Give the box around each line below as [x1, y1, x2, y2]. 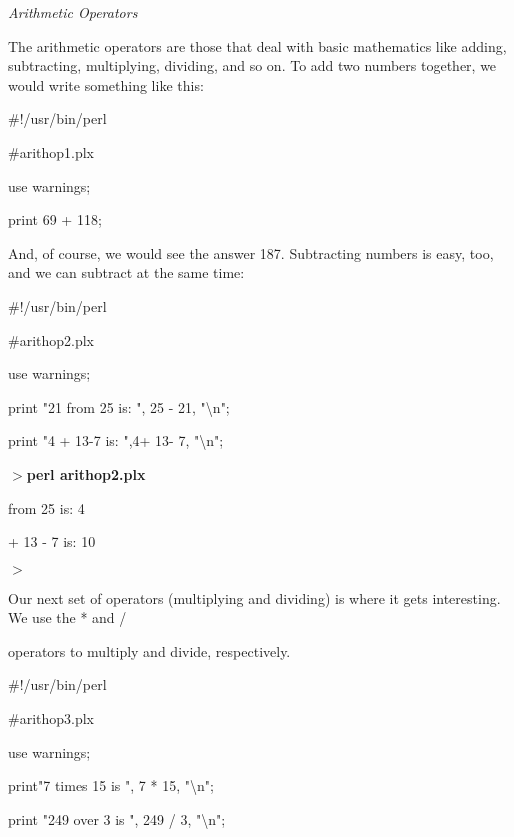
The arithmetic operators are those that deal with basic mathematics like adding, [8, 35, 507, 56]
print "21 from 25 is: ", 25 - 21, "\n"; [8, 396, 230, 417]
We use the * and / [8, 607, 127, 628]
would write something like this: [8, 74, 204, 95]
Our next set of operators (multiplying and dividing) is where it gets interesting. [8, 587, 501, 608]
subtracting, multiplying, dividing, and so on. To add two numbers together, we [8, 55, 497, 76]
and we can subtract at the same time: [8, 262, 245, 283]
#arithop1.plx [8, 141, 95, 162]
